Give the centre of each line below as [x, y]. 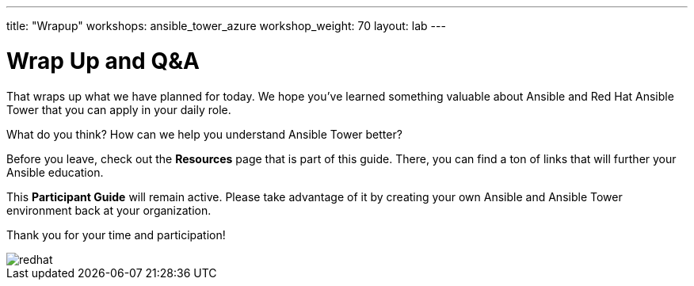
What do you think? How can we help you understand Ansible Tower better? [204, 134]
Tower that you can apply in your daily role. [119, 109]
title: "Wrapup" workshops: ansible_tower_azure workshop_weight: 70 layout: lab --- [226, 26]
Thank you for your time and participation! [116, 235]
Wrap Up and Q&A [103, 61]
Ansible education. [55, 172]
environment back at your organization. [109, 210]
